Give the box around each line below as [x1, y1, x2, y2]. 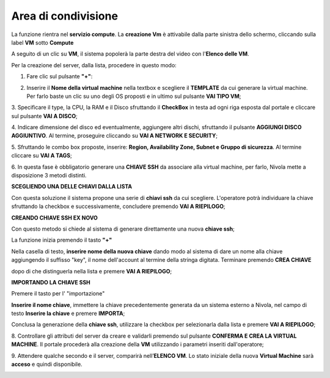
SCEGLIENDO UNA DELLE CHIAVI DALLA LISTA [11, 183, 133, 190]
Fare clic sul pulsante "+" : [26, 73, 93, 80]
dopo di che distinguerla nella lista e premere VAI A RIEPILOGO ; [11, 267, 172, 275]
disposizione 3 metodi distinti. [11, 172, 87, 179]
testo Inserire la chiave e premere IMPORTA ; [11, 309, 125, 317]
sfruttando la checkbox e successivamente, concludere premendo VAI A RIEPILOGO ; [11, 202, 226, 210]
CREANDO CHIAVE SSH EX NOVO [11, 214, 98, 221]
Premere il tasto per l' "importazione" [11, 290, 105, 297]
